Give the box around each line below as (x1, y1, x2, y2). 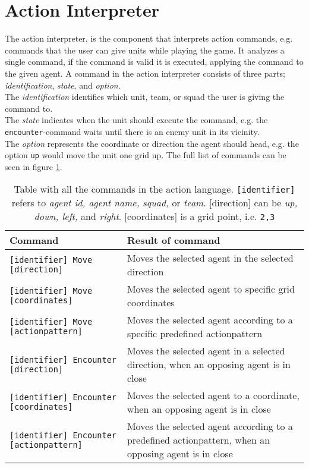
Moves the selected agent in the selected (127, 251, 294, 265)
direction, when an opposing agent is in (127, 357, 291, 372)
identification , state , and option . (5, 78, 121, 91)
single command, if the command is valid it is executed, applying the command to (5, 55, 304, 68)
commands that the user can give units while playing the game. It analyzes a (5, 43, 285, 56)
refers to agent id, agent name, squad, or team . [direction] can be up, (11, 196, 298, 210)
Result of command (127, 233, 220, 247)
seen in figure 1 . (5, 160, 62, 172)
